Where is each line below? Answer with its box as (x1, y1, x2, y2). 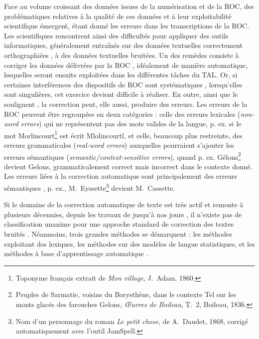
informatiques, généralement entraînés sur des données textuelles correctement (4, 40, 243, 50)
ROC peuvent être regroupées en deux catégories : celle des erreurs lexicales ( (4, 108, 241, 119)
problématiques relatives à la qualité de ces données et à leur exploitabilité (4, 10, 232, 21)
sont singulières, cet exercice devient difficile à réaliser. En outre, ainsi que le (4, 89, 238, 99)
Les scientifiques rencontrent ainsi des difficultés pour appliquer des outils (4, 30, 229, 40)
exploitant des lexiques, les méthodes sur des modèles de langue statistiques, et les (4, 238, 255, 249)
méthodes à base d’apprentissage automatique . (4, 248, 148, 259)
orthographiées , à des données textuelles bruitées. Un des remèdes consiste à (4, 49, 239, 60)
